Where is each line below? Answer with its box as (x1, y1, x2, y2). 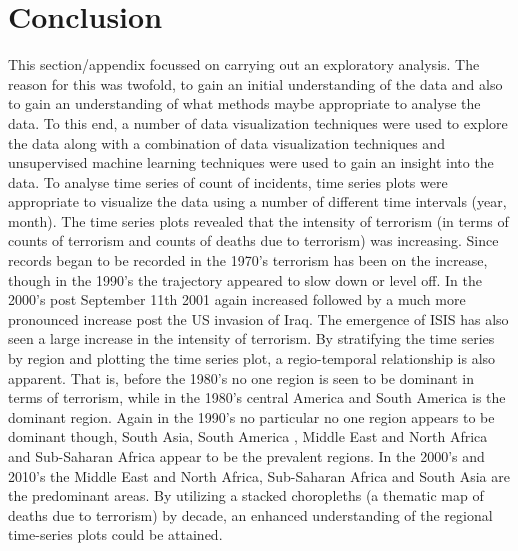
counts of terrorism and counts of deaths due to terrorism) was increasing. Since (8, 230, 499, 251)
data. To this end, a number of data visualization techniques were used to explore (8, 112, 508, 133)
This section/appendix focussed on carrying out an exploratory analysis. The (8, 54, 480, 75)
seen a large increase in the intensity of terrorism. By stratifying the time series (8, 328, 495, 349)
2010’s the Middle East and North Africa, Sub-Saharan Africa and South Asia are (8, 465, 510, 486)
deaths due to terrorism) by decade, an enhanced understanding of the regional (8, 504, 493, 525)
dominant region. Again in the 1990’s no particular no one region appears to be (8, 406, 495, 427)
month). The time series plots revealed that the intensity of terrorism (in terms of (8, 210, 509, 231)
